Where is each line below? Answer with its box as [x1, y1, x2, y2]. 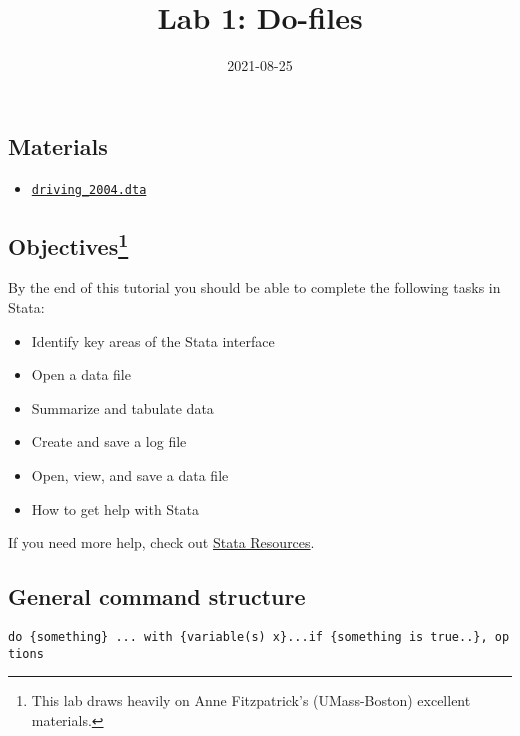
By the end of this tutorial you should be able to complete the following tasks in [8, 277, 501, 298]
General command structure [8, 581, 306, 612]
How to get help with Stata [31, 498, 200, 519]
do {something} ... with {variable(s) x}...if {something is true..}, [8, 629, 488, 644]
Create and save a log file [31, 431, 187, 452]
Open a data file [31, 364, 131, 385]
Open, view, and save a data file [31, 464, 229, 485]
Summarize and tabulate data [31, 397, 214, 418]
